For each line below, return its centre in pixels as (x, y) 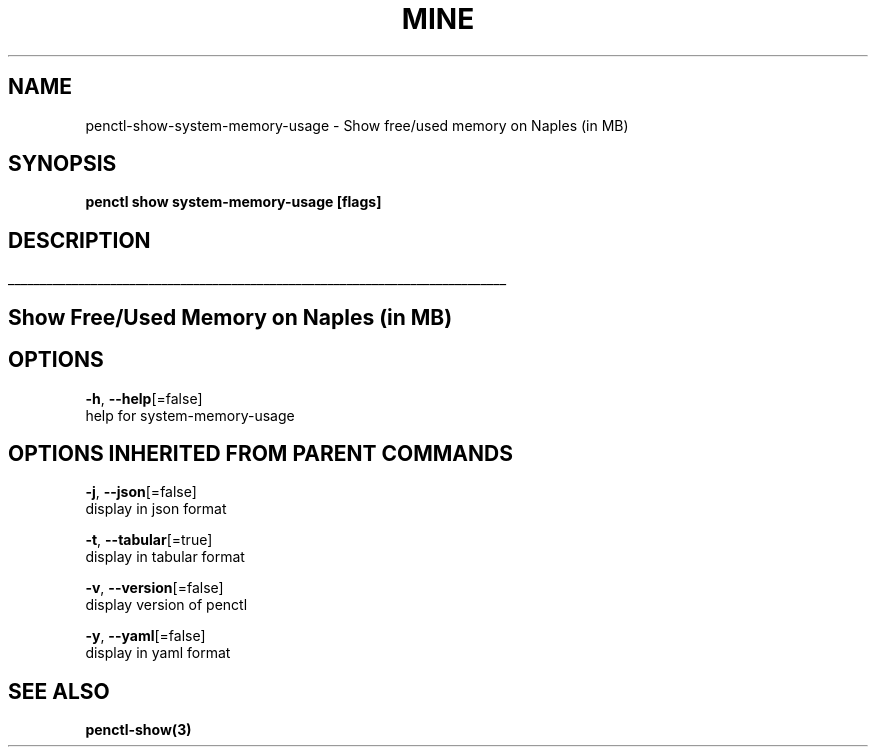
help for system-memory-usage (190, 415)
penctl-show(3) (138, 730)
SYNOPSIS (62, 164)
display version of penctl (166, 605)
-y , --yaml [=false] (145, 636)
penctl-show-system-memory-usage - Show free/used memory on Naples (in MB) (357, 125)
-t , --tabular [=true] (149, 540)
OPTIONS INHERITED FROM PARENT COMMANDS (260, 453)
